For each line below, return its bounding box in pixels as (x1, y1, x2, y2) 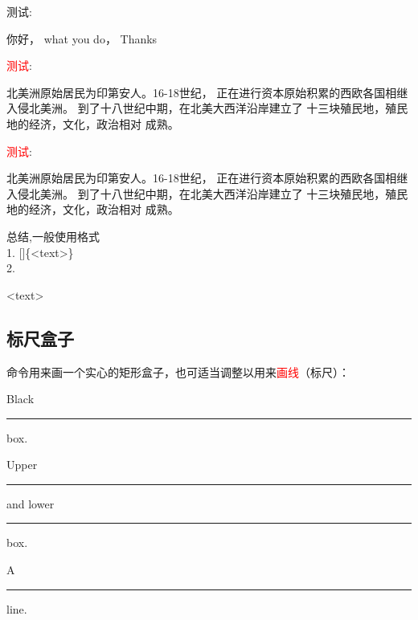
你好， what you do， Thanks (6, 30, 158, 47)
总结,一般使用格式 (6, 227, 100, 244)
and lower (6, 495, 55, 512)
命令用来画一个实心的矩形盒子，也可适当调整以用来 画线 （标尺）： (6, 363, 350, 380)
